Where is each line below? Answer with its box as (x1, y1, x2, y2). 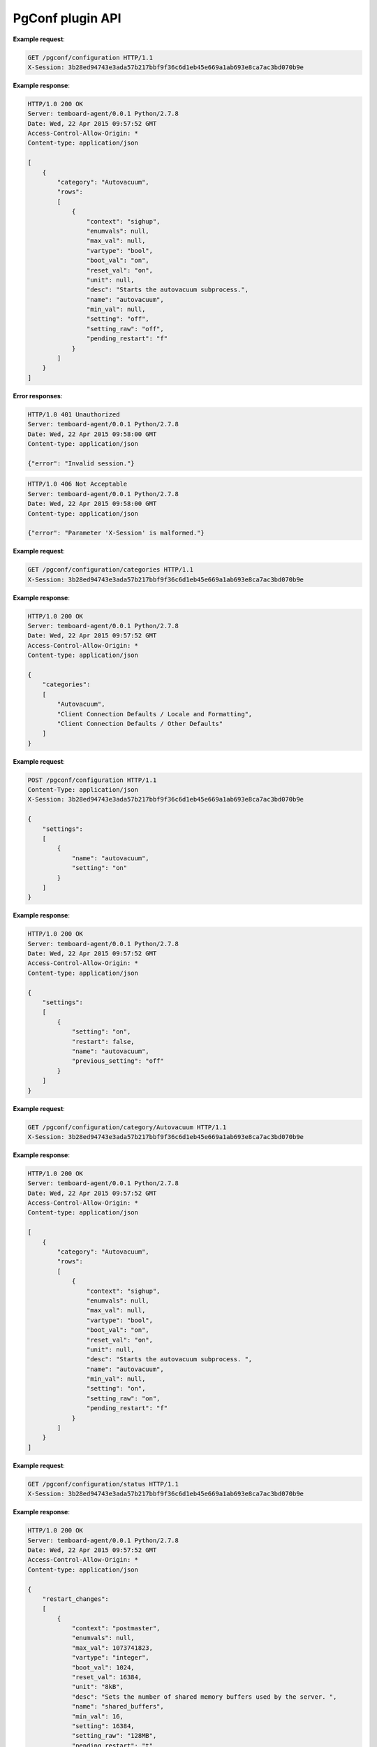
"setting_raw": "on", (86, 1394, 161, 1402)
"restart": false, (71, 1038, 135, 1045)
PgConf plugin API (13, 10, 121, 26)
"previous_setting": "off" (71, 1057, 164, 1065)
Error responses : (13, 391, 63, 400)
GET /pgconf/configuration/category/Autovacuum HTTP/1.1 (27, 1123, 227, 1131)
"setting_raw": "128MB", (71, 1732, 157, 1740)
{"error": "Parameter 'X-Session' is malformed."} (27, 529, 205, 537)
